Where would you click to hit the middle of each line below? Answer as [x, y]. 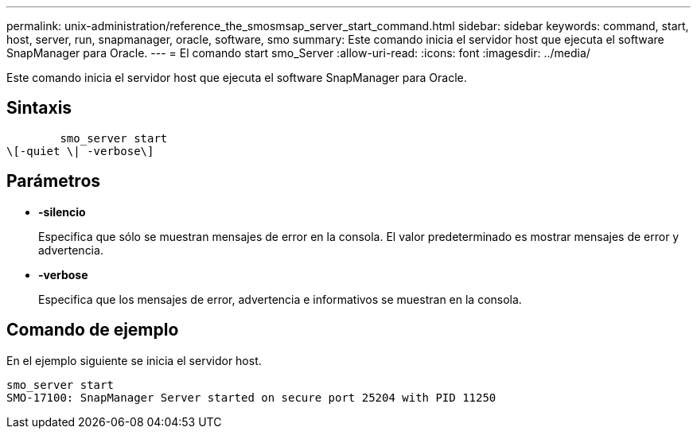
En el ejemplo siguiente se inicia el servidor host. [134, 360]
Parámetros [54, 181]
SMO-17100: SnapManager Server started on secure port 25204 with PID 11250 [251, 397]
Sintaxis [39, 108]
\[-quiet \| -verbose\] [80, 151]
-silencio [62, 212]
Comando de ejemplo [93, 330]
